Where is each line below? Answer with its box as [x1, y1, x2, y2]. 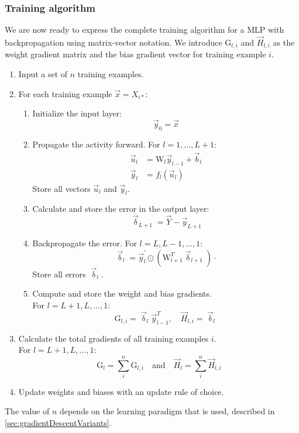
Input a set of [18, 68, 68, 80]
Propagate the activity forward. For [32, 138, 160, 150]
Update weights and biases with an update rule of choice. [18, 385, 224, 397]
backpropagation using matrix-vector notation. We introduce [5, 36, 222, 49]
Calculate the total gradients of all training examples [18, 332, 208, 344]
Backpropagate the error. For [32, 236, 137, 249]
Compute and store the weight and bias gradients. [32, 287, 212, 300]
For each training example [18, 87, 112, 99]
